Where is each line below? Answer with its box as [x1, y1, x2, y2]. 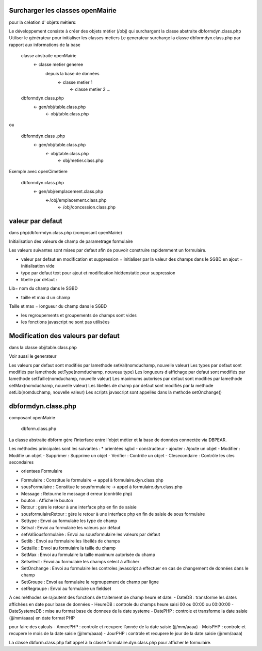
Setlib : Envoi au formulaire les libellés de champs [21, 538, 120, 544]
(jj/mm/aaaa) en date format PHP [9, 615, 75, 620]
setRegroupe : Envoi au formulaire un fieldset [21, 586, 112, 591]
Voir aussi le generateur [9, 353, 57, 359]
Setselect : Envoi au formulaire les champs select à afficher [21, 558, 140, 564]
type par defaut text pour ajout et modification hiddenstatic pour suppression [21, 270, 176, 276]
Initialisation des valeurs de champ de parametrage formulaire [9, 238, 133, 244]
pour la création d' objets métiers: [9, 19, 77, 25]
